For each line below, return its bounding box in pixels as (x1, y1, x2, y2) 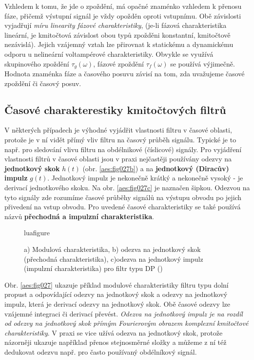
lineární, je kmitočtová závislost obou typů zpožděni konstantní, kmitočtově (4, 29, 231, 40)
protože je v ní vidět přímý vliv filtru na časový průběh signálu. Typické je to (4, 135, 236, 144)
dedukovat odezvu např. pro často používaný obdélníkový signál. (4, 346, 197, 357)
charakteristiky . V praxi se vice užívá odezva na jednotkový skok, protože (4, 327, 223, 337)
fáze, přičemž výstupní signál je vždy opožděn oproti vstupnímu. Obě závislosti (4, 10, 241, 21)
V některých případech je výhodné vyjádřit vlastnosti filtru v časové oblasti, (4, 125, 232, 135)
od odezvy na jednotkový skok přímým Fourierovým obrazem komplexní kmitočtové (4, 318, 249, 328)
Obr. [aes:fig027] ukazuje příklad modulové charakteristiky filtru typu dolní (4, 279, 229, 290)
